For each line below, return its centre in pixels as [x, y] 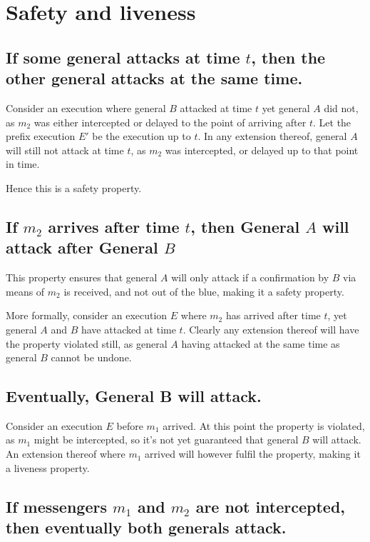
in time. [23, 164]
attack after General [82, 247]
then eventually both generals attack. [146, 527]
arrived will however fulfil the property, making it [253, 454]
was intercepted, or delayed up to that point [262, 150]
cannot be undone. [91, 357]
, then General [245, 226]
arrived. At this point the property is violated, [264, 425]
